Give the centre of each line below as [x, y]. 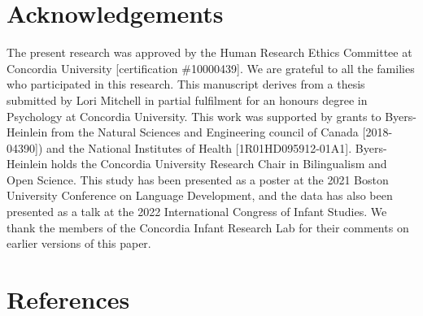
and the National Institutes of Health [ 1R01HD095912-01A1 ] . [199, 147]
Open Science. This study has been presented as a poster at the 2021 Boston [198, 179]
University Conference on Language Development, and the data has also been [200, 195]
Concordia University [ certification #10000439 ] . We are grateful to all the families [211, 68]
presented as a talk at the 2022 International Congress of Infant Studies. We [197, 212]
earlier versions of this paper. [79, 243]
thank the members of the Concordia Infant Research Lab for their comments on [208, 227]
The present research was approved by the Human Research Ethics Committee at [209, 52]
